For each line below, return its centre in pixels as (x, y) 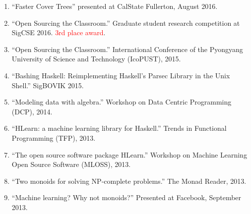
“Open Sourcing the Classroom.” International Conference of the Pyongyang (127, 49)
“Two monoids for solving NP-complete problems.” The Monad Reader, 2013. (129, 181)
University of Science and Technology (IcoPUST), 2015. (96, 59)
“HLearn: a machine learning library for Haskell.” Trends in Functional (119, 128)
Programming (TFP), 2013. (54, 137)
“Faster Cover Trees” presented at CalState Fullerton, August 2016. (115, 6)
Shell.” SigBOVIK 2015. (48, 85)
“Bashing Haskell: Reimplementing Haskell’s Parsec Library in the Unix (121, 75)
